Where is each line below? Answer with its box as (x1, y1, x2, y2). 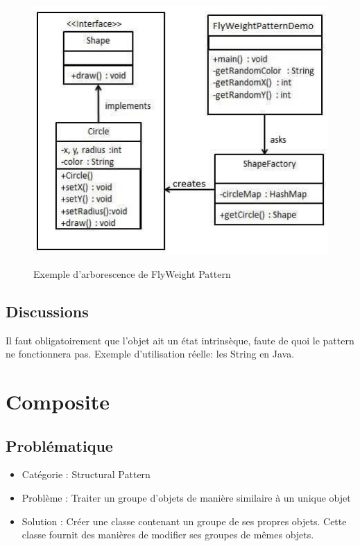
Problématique (6, 434, 113, 456)
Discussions (6, 300, 89, 322)
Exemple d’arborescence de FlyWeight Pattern (33, 266, 231, 281)
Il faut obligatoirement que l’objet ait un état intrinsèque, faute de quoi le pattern (6, 333, 354, 347)
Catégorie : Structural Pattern (22, 467, 151, 482)
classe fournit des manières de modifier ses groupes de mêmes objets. (22, 527, 314, 542)
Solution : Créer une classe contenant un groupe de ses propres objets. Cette (22, 513, 347, 528)
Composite (6, 387, 110, 416)
